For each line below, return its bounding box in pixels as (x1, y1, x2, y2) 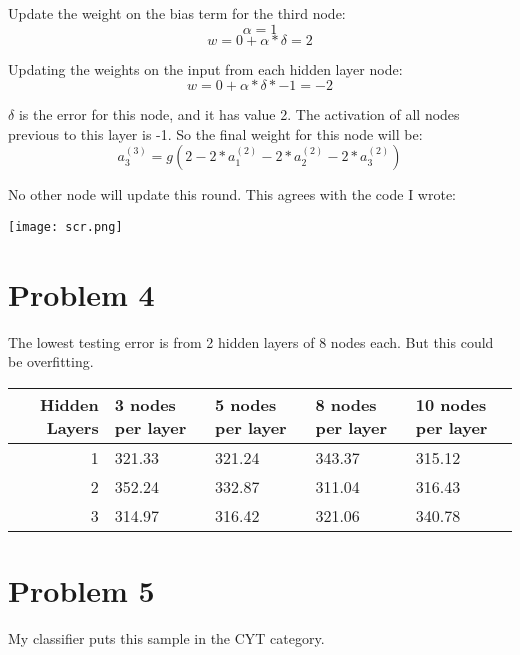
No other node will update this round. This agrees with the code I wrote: (8, 184, 456, 205)
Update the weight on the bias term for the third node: (8, 3, 346, 23)
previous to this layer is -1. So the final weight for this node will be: (8, 123, 423, 144)
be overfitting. (8, 351, 94, 372)
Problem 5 (8, 570, 155, 611)
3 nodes (114, 392, 176, 416)
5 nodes (215, 392, 277, 416)
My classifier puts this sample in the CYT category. (8, 628, 325, 649)
